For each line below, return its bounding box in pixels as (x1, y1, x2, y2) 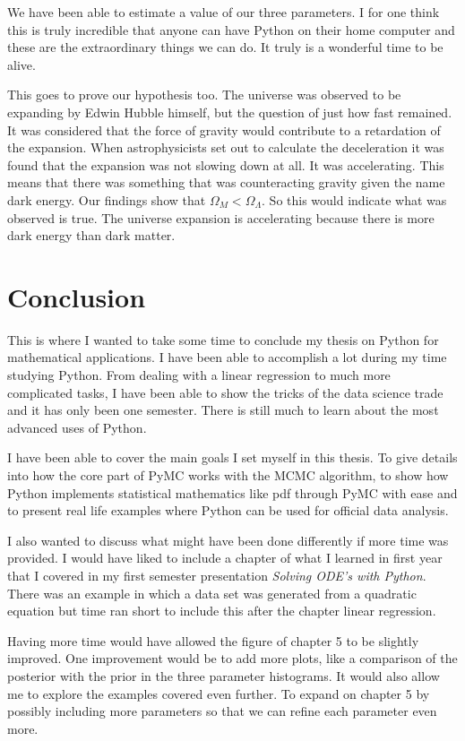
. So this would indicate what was (262, 190, 447, 209)
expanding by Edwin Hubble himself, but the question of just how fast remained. (7, 102, 452, 121)
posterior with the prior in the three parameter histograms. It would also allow (7, 666, 440, 685)
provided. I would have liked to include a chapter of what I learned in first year (7, 548, 443, 567)
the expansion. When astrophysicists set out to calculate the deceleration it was (7, 138, 444, 157)
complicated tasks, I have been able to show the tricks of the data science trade (7, 383, 443, 401)
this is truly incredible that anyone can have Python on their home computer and (7, 20, 455, 39)
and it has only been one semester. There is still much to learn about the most (7, 401, 439, 419)
